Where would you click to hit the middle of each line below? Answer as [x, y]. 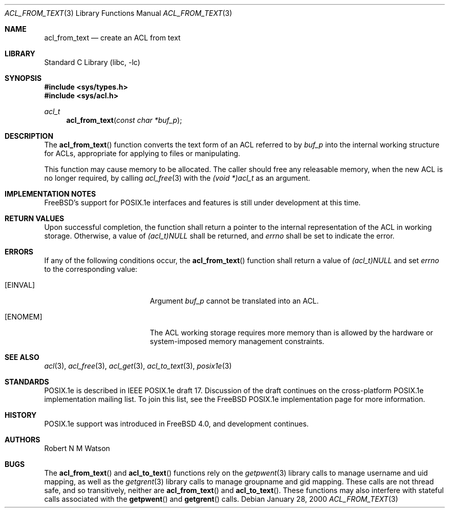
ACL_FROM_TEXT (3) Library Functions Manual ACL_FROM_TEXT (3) [119, 13]
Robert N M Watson [77, 448]
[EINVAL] [20, 285]
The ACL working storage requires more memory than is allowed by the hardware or [291, 333]
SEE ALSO [22, 357]
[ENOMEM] [24, 317]
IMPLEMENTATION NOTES [50, 194]
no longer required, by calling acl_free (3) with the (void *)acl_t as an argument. [177, 178]
